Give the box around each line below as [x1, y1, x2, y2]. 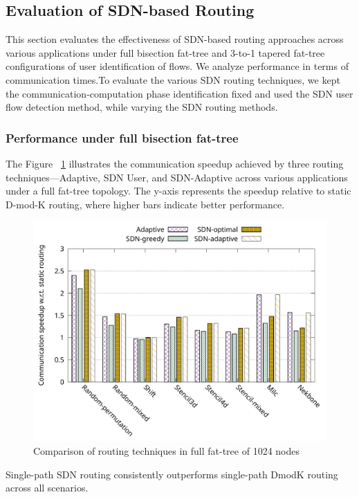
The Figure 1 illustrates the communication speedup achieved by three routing [6, 156, 344, 170]
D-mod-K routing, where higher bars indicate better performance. [6, 197, 285, 211]
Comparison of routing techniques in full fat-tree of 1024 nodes [33, 443, 300, 458]
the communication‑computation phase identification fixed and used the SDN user [6, 86, 353, 100]
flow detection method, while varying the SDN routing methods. [6, 100, 278, 114]
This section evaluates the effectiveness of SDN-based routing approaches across [6, 32, 344, 46]
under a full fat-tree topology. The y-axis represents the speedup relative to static [6, 183, 351, 198]
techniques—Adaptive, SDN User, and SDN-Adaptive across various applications [6, 170, 348, 184]
